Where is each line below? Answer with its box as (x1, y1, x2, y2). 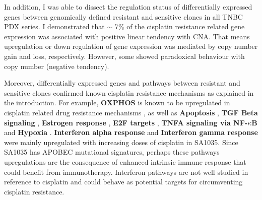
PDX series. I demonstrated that (4, 21, 105, 32)
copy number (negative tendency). (4, 60, 109, 71)
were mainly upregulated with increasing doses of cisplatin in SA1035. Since (4, 137, 238, 147)
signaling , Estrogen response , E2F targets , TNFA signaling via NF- (4, 117, 248, 127)
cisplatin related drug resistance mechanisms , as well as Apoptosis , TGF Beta (4, 107, 258, 117)
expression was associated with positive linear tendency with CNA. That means (4, 31, 250, 41)
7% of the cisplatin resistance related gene (114, 21, 245, 32)
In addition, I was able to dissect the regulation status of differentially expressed (4, 2, 252, 12)
